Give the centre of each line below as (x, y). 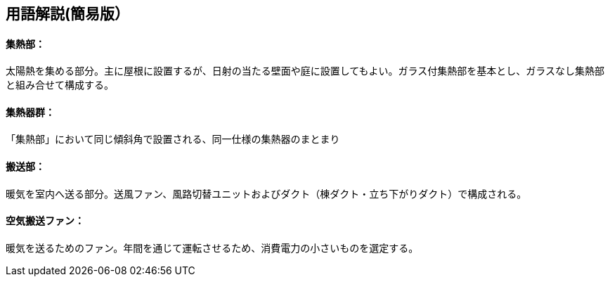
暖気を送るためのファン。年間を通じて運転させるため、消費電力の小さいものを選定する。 (212, 248)
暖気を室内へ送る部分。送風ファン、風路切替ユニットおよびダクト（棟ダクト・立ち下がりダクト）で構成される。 (266, 193)
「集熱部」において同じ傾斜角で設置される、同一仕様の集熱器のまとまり (173, 139)
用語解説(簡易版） (67, 14)
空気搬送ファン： (45, 221)
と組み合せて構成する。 (60, 85)
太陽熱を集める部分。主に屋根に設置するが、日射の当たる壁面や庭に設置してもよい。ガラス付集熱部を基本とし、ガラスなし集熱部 (305, 71)
